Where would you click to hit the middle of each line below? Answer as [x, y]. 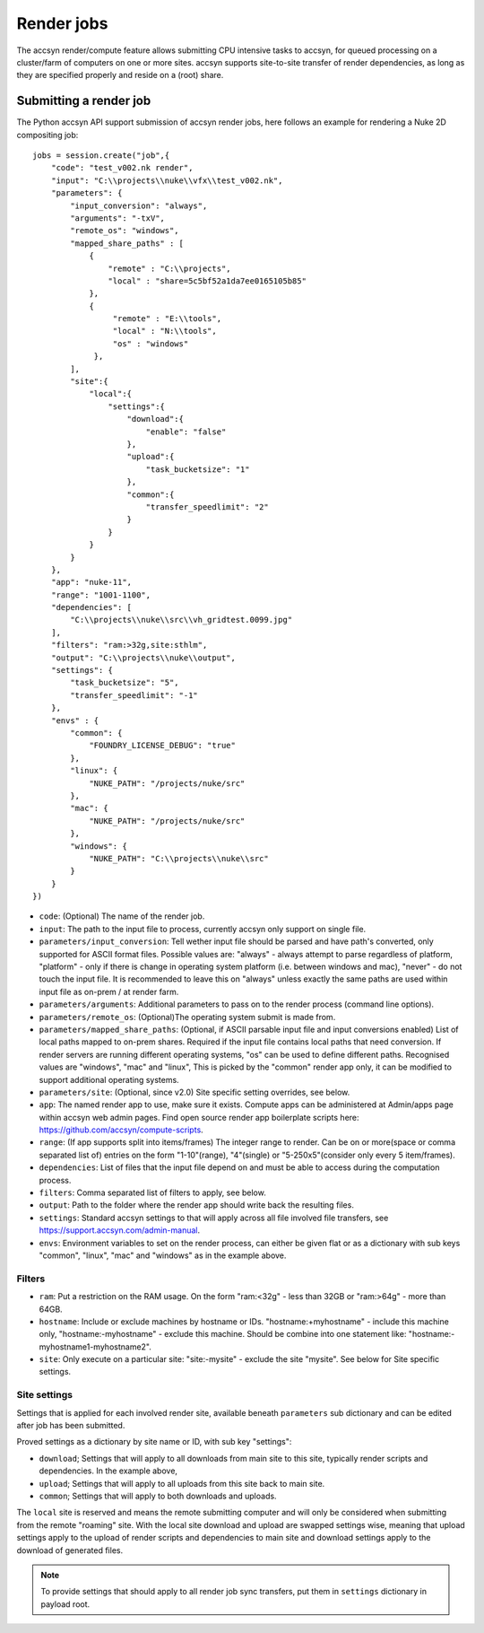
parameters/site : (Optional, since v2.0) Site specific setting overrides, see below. [194, 1092]
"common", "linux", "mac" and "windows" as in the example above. [163, 1255]
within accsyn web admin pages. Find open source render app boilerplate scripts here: [199, 1117]
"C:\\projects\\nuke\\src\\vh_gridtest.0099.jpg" [181, 620]
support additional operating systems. [109, 1079]
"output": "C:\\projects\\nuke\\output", [143, 658]
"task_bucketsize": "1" [198, 469]
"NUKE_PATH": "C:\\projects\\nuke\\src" [179, 858]
